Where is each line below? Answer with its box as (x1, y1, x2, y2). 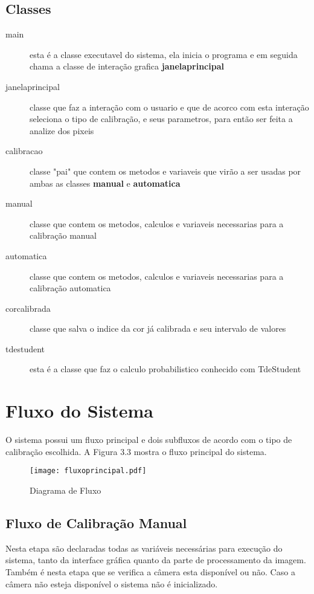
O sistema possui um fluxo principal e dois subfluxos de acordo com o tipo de (5, 433, 292, 446)
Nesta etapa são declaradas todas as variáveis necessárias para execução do (5, 541, 283, 554)
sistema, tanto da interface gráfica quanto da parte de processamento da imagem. (5, 554, 306, 566)
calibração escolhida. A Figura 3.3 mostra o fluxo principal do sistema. (5, 445, 267, 457)
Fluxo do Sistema (5, 398, 153, 423)
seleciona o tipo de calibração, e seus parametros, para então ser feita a (30, 112, 293, 125)
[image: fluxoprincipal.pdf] (30, 466, 147, 476)
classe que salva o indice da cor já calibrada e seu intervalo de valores (30, 322, 286, 335)
